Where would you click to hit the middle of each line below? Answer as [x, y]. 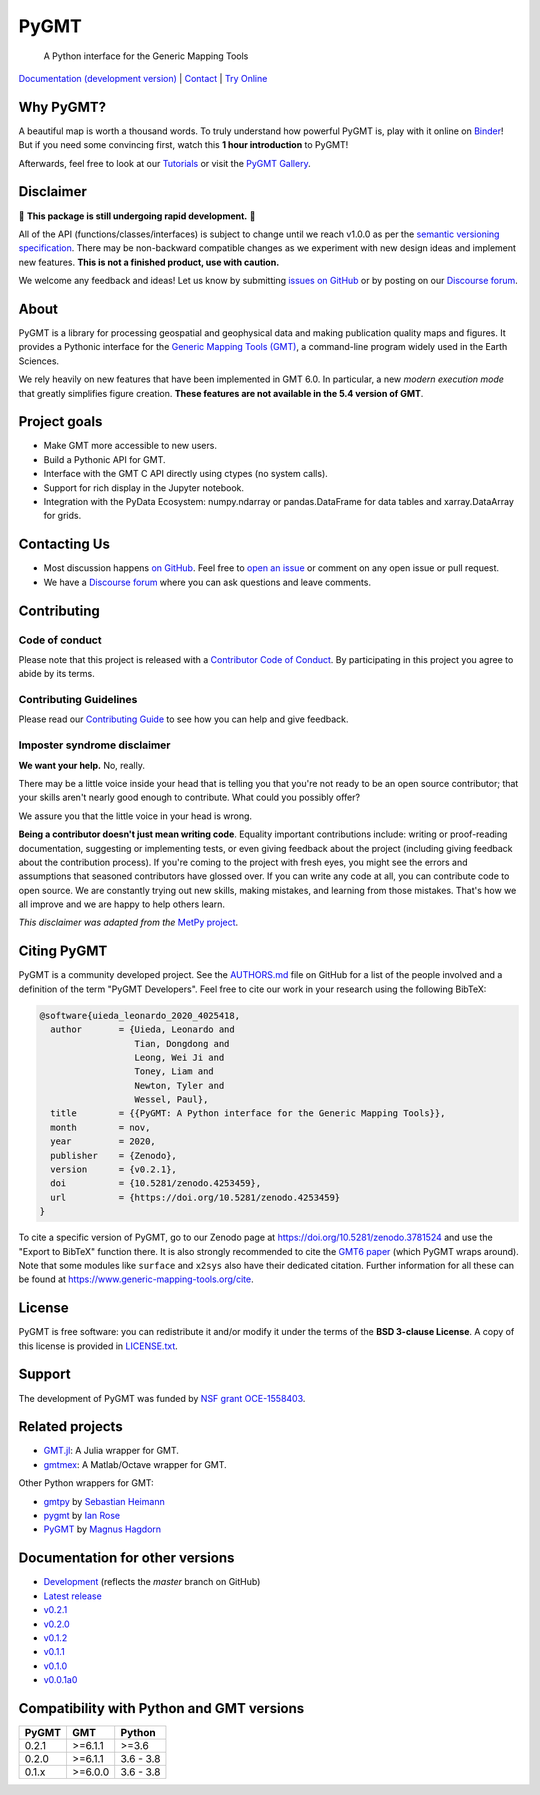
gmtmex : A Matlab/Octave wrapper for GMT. [135, 1464]
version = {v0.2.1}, [113, 1169]
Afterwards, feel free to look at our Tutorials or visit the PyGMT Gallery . [164, 163]
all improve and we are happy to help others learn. [121, 904]
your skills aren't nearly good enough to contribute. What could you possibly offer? [189, 797]
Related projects [71, 1426]
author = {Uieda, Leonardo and [142, 1029]
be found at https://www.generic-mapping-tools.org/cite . [136, 1279]
